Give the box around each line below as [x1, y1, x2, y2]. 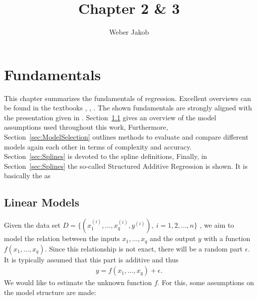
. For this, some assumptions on [157, 277, 254, 288]
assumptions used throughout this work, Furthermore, [4, 122, 168, 132]
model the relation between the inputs [4, 233, 120, 244]
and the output [149, 233, 196, 244]
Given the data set [4, 220, 61, 230]
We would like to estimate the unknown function [4, 277, 152, 288]
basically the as [4, 170, 51, 181]
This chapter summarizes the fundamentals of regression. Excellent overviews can [4, 93, 251, 103]
